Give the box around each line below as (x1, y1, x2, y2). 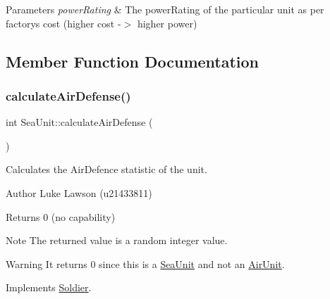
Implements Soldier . (6, 280, 92, 295)
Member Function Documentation (6, 50, 259, 72)
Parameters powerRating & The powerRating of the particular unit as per (6, 2, 324, 16)
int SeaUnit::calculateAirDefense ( (6, 115, 153, 129)
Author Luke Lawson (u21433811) (6, 185, 152, 200)
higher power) (137, 15, 197, 30)
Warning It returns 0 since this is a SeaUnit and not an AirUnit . (6, 256, 285, 271)
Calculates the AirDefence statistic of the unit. (6, 162, 207, 177)
